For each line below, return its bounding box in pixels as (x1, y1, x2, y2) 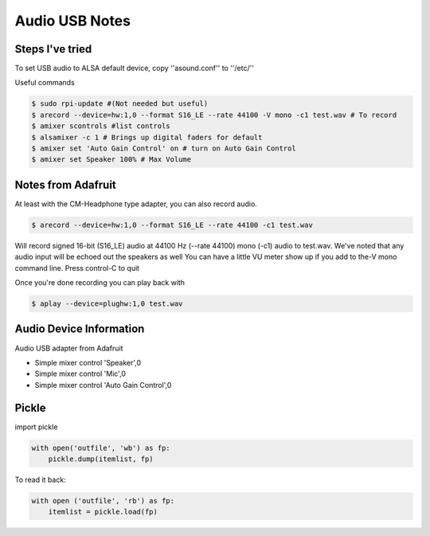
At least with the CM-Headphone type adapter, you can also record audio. (14, 199, 258, 209)
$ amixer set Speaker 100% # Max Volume (31, 155, 191, 164)
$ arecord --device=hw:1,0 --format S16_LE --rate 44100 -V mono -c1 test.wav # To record (31, 110, 397, 119)
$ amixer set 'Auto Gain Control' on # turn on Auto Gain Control (31, 144, 296, 153)
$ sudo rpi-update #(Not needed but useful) (31, 100, 209, 108)
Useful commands (14, 78, 75, 88)
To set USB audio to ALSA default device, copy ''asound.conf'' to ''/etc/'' (14, 64, 255, 73)
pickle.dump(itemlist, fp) (48, 454, 154, 464)
